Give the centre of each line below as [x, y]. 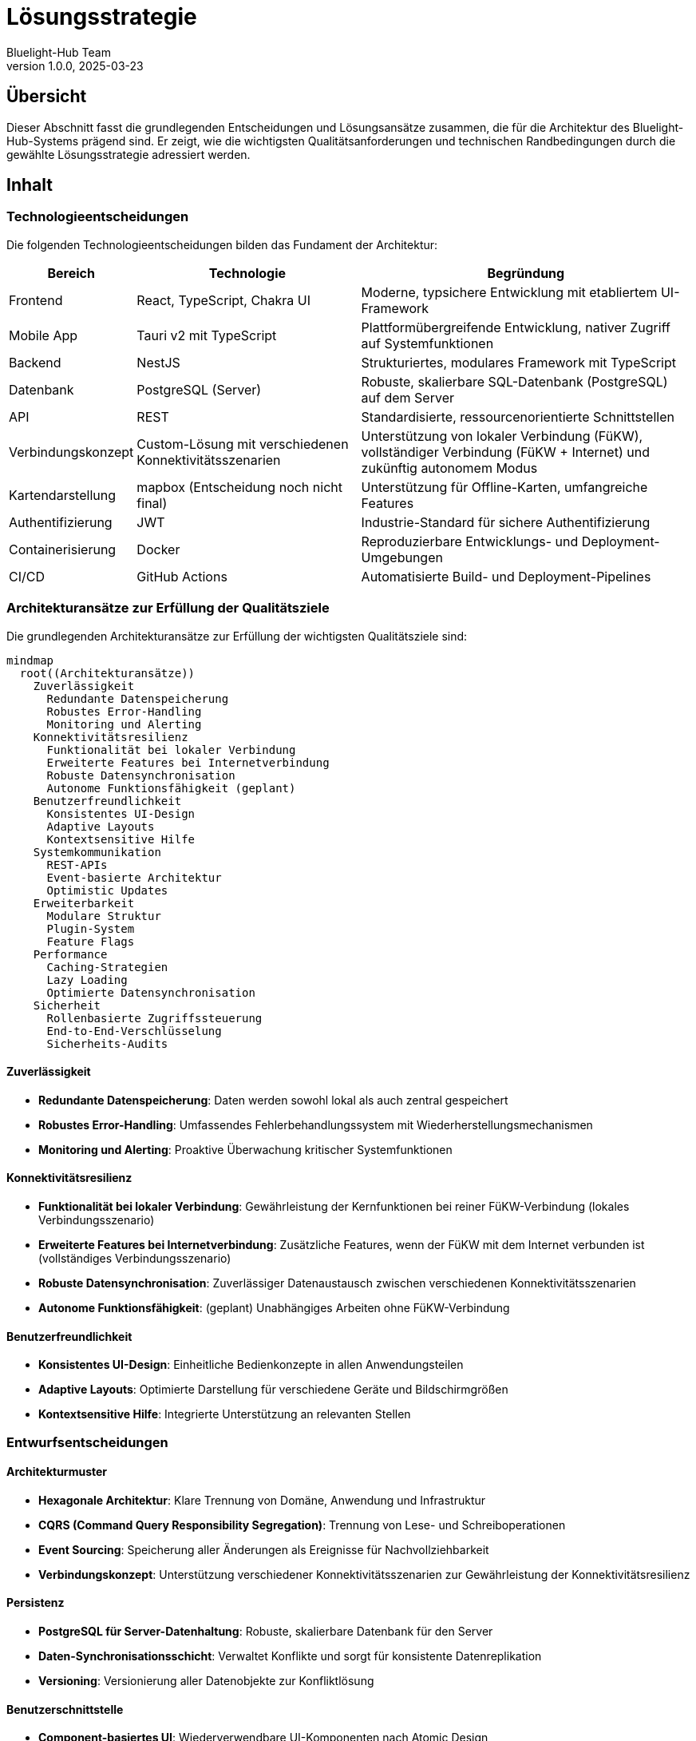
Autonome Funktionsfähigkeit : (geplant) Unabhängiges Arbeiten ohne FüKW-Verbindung [274, 1308]
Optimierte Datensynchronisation [151, 992]
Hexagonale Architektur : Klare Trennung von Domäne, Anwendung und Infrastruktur [262, 1500]
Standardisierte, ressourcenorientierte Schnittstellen [518, 416]
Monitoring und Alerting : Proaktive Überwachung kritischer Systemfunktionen [245, 1149]
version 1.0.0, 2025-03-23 [75, 65]
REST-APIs [77, 865]
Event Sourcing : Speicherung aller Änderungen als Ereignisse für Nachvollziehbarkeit [264, 1549]
